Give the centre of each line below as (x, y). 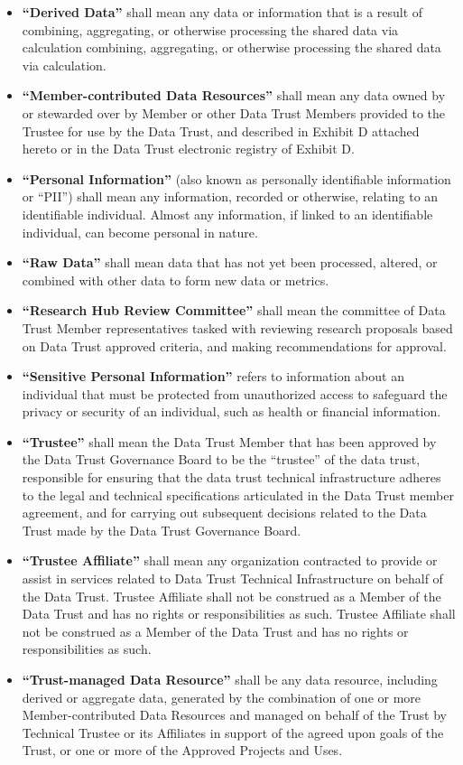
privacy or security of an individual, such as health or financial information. (231, 411)
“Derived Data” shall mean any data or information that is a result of (222, 12)
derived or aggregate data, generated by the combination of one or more (222, 697)
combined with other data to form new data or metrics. (176, 280)
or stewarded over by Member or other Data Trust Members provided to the (233, 112)
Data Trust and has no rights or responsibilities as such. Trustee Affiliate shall (239, 614)
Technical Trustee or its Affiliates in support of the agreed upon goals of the (233, 732)
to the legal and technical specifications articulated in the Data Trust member (238, 494)
